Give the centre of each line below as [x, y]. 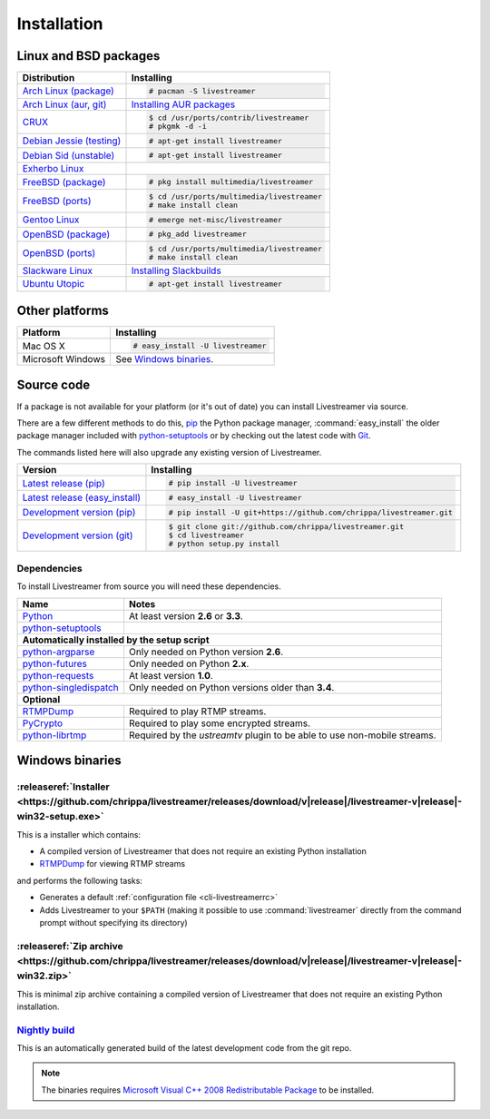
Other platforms [63, 311]
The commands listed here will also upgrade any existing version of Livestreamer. [169, 452]
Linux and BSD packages [88, 56]
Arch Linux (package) [69, 91]
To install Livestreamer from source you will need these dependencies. [149, 586]
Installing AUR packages [183, 104]
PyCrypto [43, 723]
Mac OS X [44, 346]
